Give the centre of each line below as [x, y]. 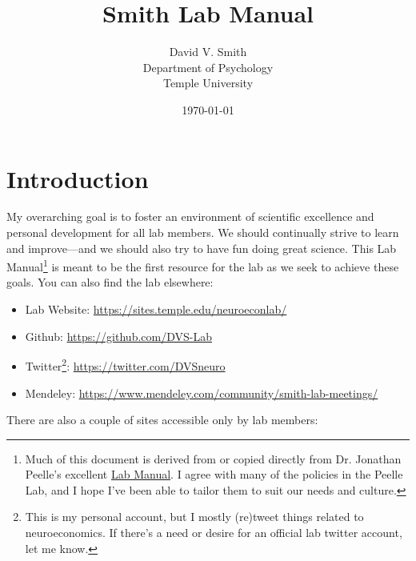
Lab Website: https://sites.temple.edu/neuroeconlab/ [156, 309]
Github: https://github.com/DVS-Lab [118, 336]
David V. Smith [208, 52]
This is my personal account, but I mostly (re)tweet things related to [194, 517]
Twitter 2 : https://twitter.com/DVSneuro [125, 365]
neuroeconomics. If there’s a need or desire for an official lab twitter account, [214, 533]
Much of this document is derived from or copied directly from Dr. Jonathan [213, 458]
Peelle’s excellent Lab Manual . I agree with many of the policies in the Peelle [214, 474]
